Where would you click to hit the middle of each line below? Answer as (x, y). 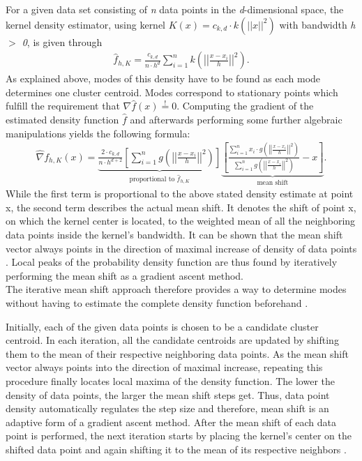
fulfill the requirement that (63, 106)
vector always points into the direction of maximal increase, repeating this (164, 367)
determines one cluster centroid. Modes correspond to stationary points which (172, 92)
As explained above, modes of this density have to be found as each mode (163, 78)
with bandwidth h (317, 24)
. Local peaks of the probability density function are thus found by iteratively (172, 262)
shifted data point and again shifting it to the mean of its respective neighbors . (176, 449)
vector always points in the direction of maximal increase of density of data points (181, 248)
